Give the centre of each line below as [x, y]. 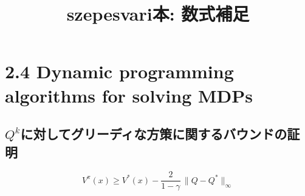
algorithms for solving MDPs [129, 95]
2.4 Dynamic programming [119, 71]
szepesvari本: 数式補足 [158, 14]
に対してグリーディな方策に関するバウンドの [154, 134]
